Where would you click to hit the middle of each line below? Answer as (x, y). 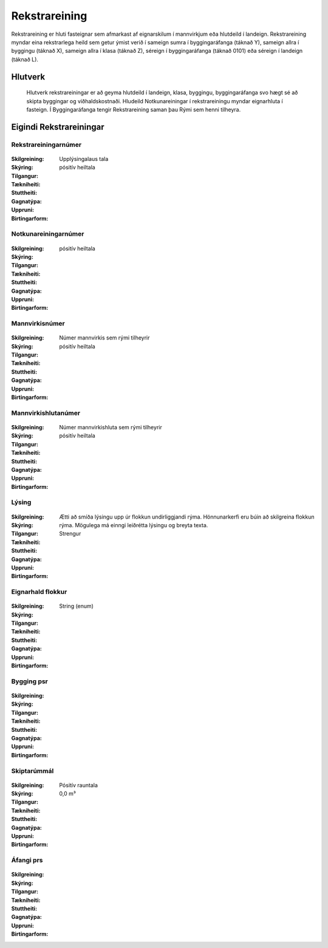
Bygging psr (30, 681)
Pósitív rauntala (79, 785)
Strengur (70, 534)
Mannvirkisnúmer (38, 324)
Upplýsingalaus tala (84, 159)
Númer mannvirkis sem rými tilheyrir (104, 338)
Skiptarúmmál (32, 771)
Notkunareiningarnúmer (48, 234)
